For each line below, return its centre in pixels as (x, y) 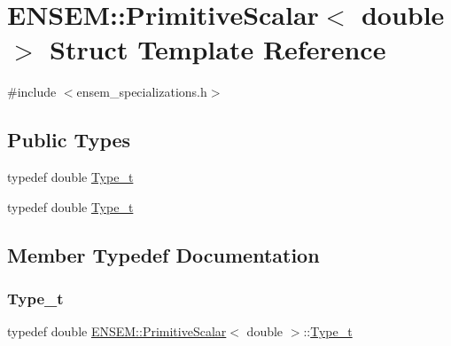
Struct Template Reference (218, 49)
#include (32, 92)
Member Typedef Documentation (163, 254)
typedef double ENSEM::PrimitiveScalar (117, 331)
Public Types (69, 140)
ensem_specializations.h (142, 92)
